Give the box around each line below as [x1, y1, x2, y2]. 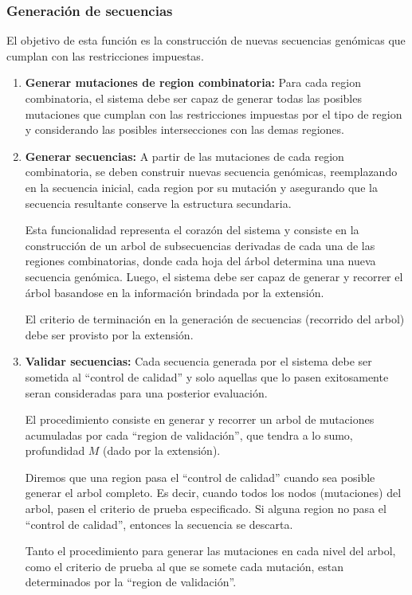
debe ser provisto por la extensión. [25, 326, 194, 343]
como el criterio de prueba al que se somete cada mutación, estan [25, 558, 344, 574]
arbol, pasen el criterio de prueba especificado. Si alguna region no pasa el [25, 500, 386, 517]
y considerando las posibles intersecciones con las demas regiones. [25, 121, 344, 138]
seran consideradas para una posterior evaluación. [25, 384, 268, 401]
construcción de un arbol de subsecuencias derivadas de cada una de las [25, 237, 375, 253]
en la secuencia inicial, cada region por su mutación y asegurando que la [25, 178, 378, 195]
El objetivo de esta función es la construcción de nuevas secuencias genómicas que [6, 32, 406, 49]
